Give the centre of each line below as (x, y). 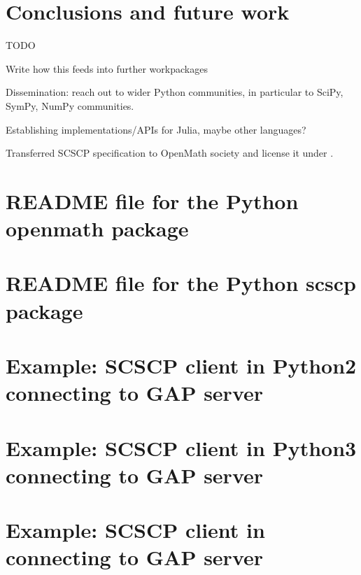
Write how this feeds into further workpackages (107, 68)
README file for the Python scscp (181, 283)
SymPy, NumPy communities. (70, 105)
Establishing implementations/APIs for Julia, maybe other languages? (156, 129)
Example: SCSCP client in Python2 (181, 365)
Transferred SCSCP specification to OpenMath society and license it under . (170, 153)
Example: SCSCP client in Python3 (181, 447)
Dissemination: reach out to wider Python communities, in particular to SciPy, (175, 92)
